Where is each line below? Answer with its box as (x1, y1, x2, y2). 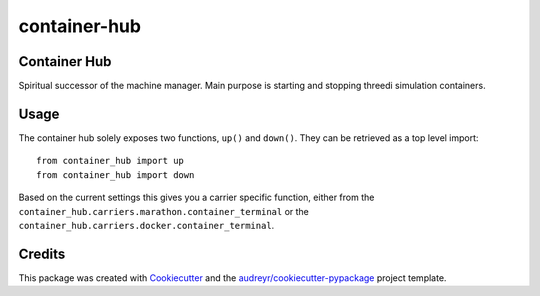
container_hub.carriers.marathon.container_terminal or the (18, 205, 309, 217)
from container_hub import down (36, 169, 195, 180)
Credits (18, 245, 66, 262)
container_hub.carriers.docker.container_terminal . (18, 219, 275, 231)
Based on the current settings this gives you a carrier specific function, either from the (18, 191, 375, 204)
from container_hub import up (36, 155, 185, 167)
